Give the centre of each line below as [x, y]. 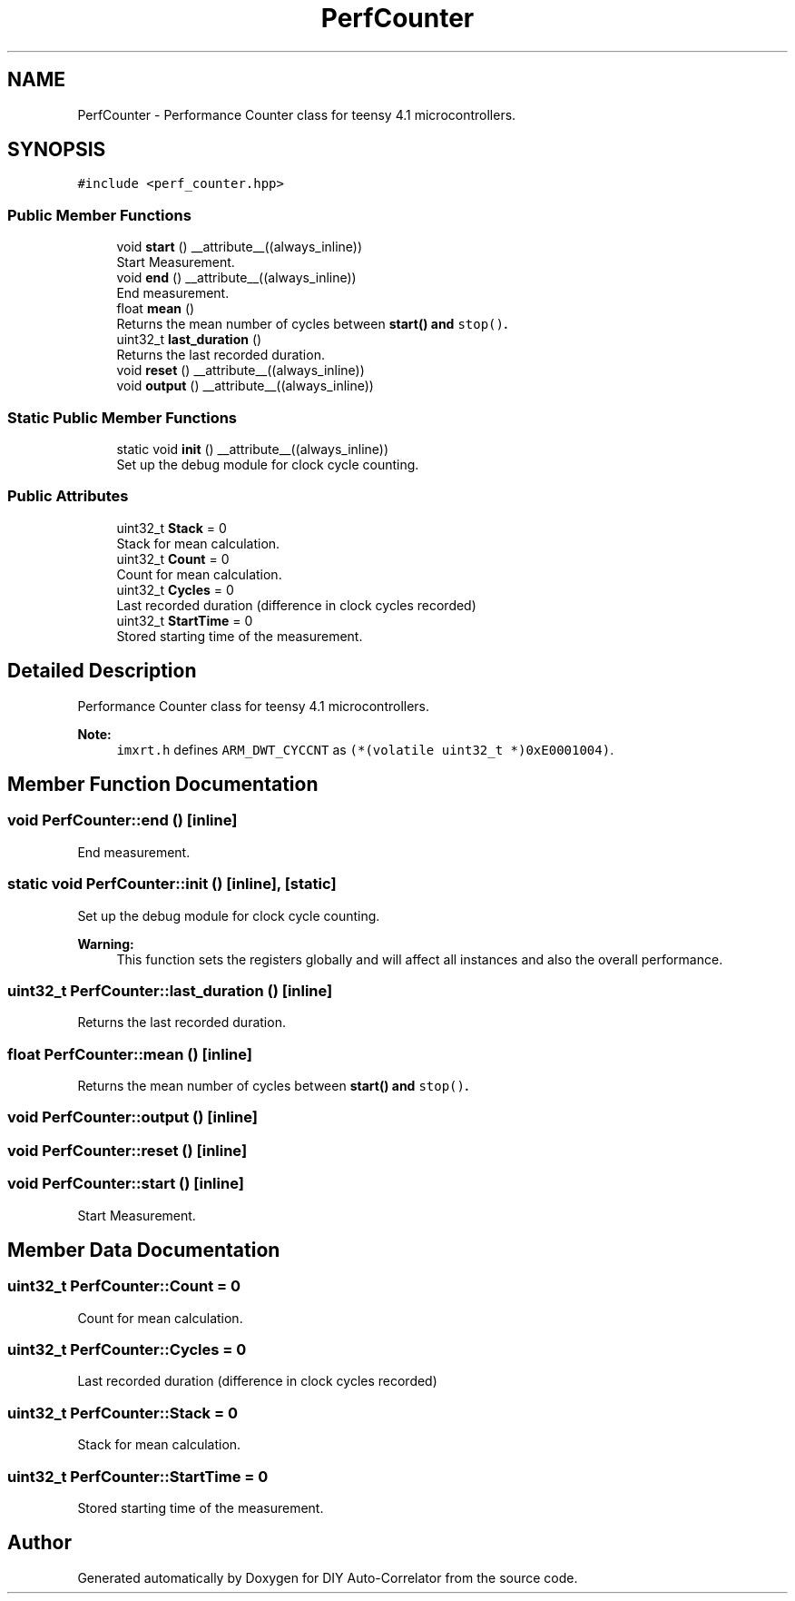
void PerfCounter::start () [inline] [126, 1184]
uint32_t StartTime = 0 [185, 620]
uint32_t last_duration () [189, 340]
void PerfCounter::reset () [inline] [128, 1150]
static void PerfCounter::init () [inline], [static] [172, 884]
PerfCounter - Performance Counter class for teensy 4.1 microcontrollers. [297, 114]
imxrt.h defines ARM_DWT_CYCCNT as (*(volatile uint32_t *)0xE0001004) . [365, 749]
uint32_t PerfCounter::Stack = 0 [123, 1413]
